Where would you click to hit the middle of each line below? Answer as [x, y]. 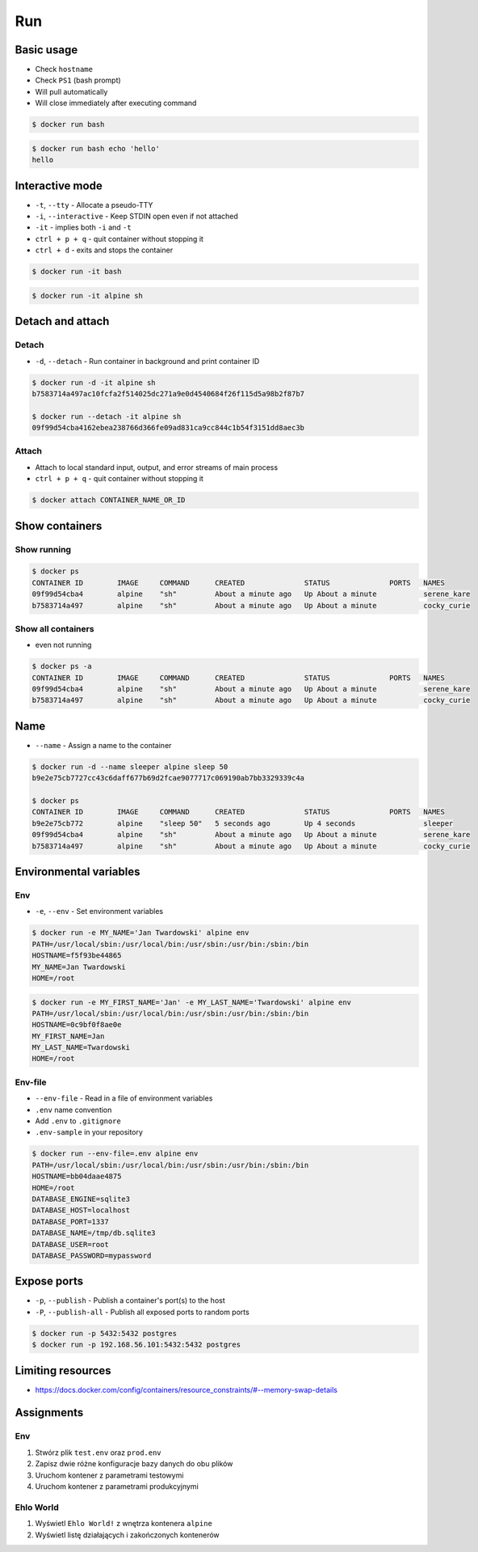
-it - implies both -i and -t [84, 227]
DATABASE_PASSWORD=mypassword [92, 1255]
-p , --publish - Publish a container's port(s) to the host [130, 1300]
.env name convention [73, 1110]
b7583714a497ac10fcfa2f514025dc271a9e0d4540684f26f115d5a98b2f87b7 [168, 393]
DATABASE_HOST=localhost [81, 1210]
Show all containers [55, 628]
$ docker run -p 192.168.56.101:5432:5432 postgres [136, 1345]
